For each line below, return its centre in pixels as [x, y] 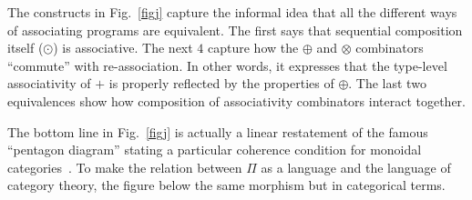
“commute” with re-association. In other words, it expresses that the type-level [227, 65]
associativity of [49, 83]
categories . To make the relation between [125, 167]
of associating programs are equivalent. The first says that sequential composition [235, 30]
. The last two [387, 83]
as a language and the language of [356, 167]
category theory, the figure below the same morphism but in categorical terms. [226, 185]
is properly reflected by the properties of [221, 83]
